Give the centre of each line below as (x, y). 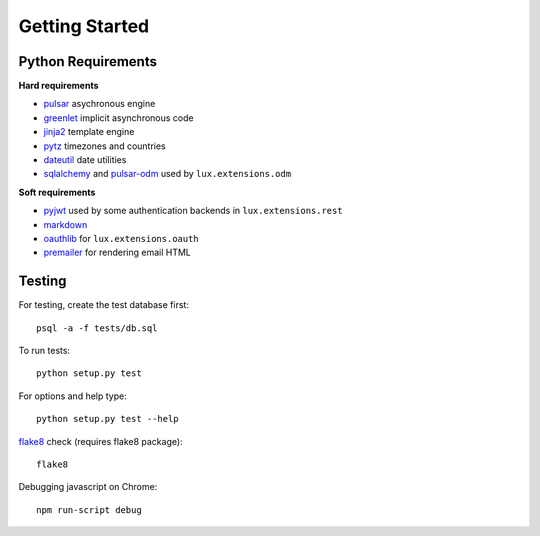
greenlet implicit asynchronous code (118, 117)
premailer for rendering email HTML (117, 252)
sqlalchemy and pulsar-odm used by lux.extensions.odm (167, 174)
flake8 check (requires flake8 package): (101, 441)
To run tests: (44, 351)
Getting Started (84, 26)
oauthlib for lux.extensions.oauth (121, 238)
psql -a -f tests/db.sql (97, 328)
